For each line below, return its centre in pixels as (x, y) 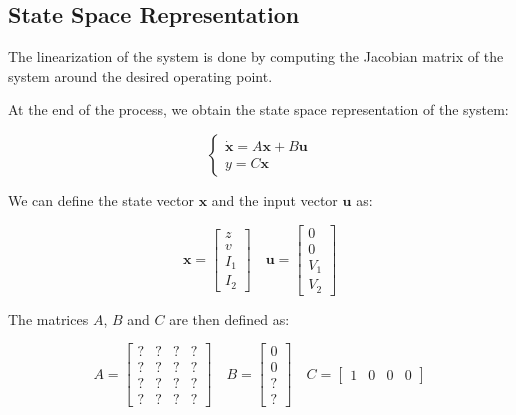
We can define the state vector (101, 199)
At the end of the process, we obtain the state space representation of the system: (258, 109)
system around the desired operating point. (140, 75)
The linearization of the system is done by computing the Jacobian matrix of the (256, 56)
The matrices (48, 318)
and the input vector (274, 199)
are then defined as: (229, 318)
